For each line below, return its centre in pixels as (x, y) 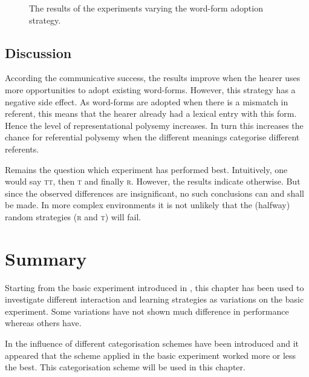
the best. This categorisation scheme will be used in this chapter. (125, 367)
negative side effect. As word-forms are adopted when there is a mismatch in (147, 101)
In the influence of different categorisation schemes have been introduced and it (152, 343)
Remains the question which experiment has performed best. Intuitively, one (146, 169)
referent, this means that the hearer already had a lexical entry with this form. (151, 113)
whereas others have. (43, 323)
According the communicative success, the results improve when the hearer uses (153, 78)
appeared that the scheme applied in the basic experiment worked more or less (151, 355)
